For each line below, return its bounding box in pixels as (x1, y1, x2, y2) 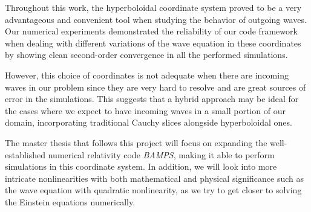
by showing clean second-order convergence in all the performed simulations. (5, 48, 288, 61)
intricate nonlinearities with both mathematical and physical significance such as (5, 172, 304, 184)
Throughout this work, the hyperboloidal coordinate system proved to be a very (5, 1, 302, 13)
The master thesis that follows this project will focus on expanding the (5, 136, 267, 149)
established (5, 148, 46, 161)
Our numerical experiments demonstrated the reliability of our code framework (5, 25, 298, 37)
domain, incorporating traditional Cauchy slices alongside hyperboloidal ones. (5, 116, 292, 129)
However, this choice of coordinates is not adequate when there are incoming (5, 68, 289, 81)
